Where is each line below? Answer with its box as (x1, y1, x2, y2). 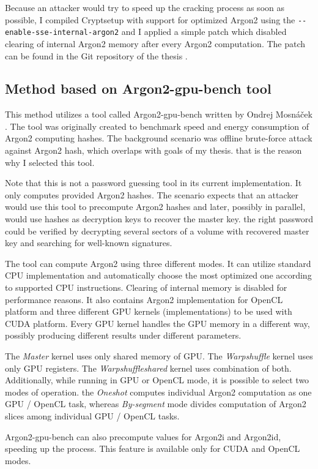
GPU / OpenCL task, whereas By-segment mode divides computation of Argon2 (5, 397, 306, 410)
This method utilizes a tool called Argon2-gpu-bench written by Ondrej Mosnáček (5, 108, 312, 121)
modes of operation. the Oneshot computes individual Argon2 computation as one (5, 385, 312, 398)
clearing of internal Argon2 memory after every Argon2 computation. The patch (5, 37, 306, 50)
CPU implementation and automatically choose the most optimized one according (5, 269, 312, 282)
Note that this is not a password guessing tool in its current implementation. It (5, 176, 302, 189)
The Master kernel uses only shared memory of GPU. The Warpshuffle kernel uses (5, 349, 313, 362)
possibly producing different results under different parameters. (5, 329, 242, 342)
